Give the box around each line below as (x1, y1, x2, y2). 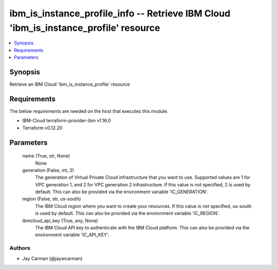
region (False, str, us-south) (22, 196, 82, 202)
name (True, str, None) (22, 153, 70, 159)
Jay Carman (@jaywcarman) (22, 255, 83, 261)
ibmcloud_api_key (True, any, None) (22, 217, 98, 223)
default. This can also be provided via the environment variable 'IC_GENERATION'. (35, 189, 208, 195)
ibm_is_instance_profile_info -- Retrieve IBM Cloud (9, 8, 231, 19)
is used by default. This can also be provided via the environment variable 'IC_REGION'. (35, 210, 220, 217)
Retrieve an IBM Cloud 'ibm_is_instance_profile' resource (9, 81, 130, 87)
